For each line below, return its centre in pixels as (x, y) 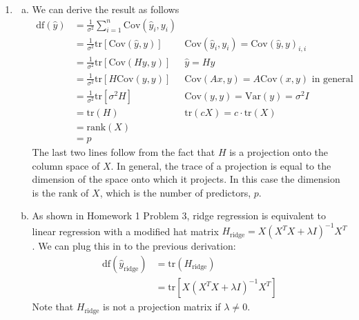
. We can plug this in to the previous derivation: (134, 246)
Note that (53, 307)
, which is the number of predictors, (175, 192)
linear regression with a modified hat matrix (125, 231)
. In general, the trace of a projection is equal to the (221, 165)
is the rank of (60, 192)
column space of (66, 165)
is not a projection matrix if (162, 307)
